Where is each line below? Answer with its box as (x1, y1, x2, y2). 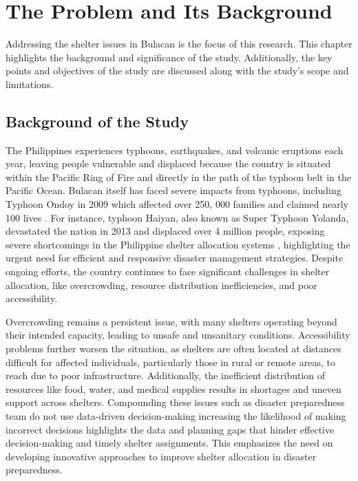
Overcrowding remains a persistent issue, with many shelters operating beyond (6, 314, 337, 328)
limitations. (6, 76, 54, 91)
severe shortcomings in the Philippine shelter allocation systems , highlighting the (6, 237, 350, 251)
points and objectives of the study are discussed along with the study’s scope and (6, 63, 349, 78)
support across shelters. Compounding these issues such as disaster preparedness (6, 395, 345, 409)
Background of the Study (6, 110, 189, 131)
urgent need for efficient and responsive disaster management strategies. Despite (6, 250, 344, 265)
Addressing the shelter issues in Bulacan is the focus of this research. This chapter (6, 36, 352, 51)
